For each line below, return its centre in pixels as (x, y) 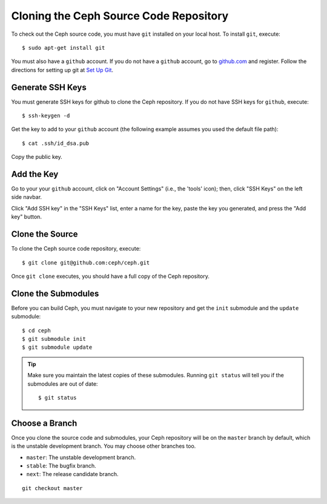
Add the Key (35, 174)
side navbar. (27, 197)
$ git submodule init (54, 339)
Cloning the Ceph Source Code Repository (120, 16)
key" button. (27, 217)
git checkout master (52, 488)
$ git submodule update (57, 348)
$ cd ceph (36, 330)
